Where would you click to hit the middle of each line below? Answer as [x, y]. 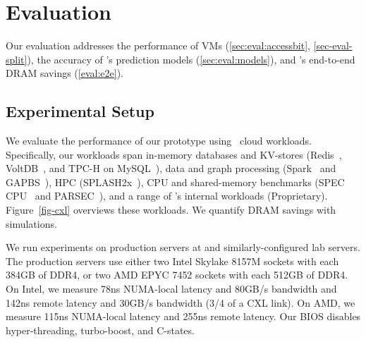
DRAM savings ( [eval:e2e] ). [65, 73]
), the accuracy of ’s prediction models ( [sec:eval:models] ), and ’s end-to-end [191, 59]
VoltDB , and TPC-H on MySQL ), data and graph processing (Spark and [171, 168]
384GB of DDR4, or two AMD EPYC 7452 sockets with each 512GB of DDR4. [177, 275]
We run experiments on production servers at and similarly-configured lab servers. [183, 247]
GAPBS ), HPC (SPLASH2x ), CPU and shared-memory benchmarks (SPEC [175, 182]
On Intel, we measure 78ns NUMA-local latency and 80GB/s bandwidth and [171, 289]
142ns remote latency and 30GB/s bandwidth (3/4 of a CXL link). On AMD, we [181, 302]
